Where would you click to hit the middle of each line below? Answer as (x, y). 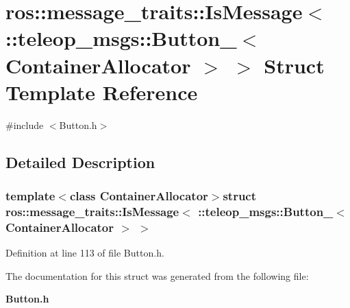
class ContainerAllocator (139, 195)
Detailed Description (80, 162)
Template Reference (102, 92)
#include (25, 125)
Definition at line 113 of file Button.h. (85, 253)
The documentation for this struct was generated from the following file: (157, 275)
